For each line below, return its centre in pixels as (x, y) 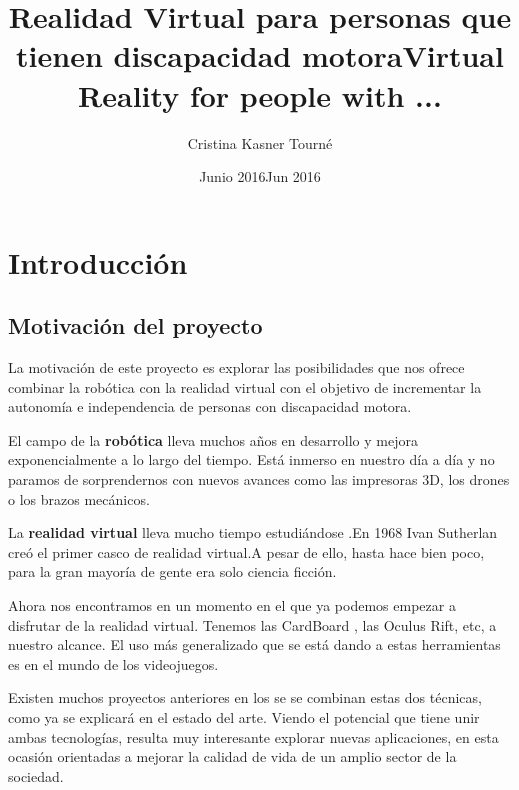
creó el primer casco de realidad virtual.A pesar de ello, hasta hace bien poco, (246, 551)
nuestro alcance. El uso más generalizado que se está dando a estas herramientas (254, 644)
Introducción (98, 261)
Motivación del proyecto (135, 325)
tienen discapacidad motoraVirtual (260, 55)
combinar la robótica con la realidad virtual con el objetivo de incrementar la (245, 386)
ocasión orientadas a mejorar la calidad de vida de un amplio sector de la (232, 756)
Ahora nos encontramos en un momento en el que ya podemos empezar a (232, 605)
